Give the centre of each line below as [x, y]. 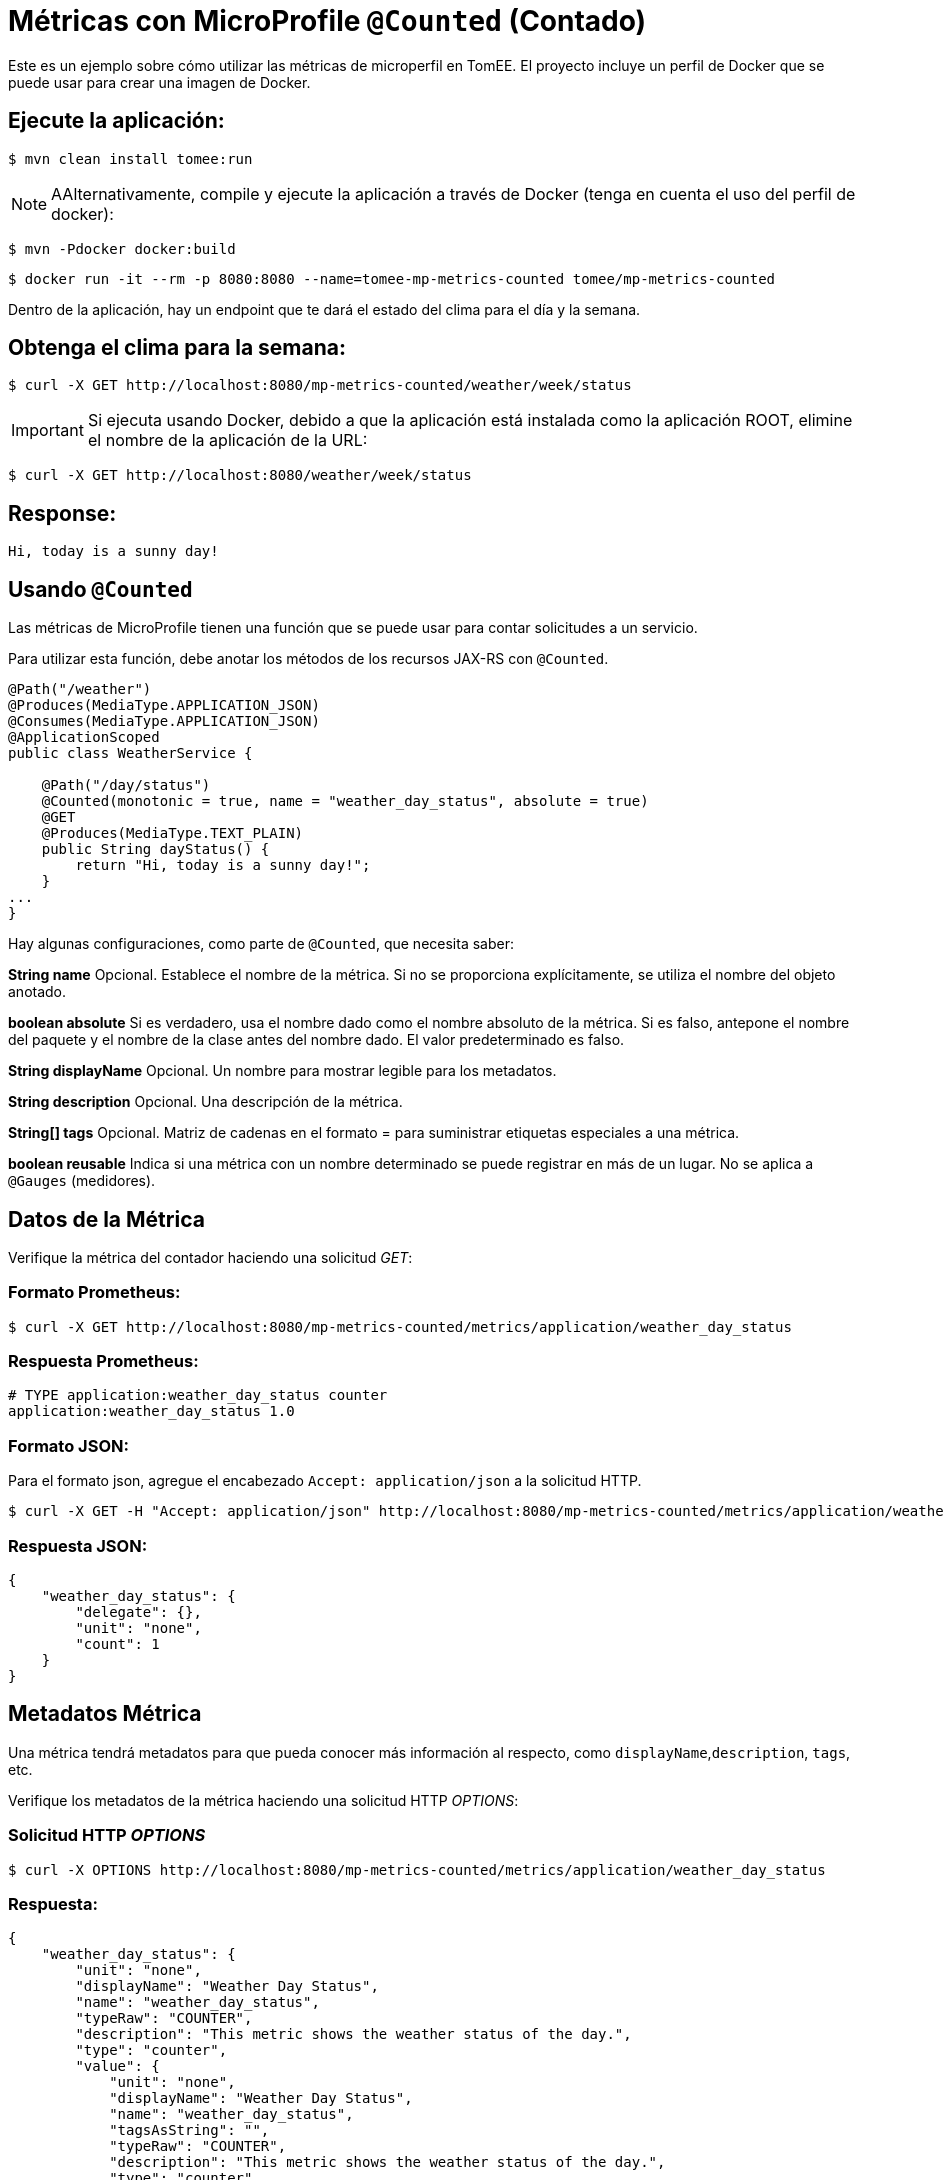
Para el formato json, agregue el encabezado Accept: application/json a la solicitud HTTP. [325, 1481]
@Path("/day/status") [126, 785]
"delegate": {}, [138, 1611]
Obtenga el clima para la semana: [177, 348]
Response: [62, 513]
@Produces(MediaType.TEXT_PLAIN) [172, 833]
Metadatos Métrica [105, 1714]
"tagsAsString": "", [189, 2130]
